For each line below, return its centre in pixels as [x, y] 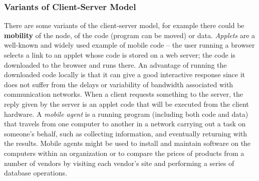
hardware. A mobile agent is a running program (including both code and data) [126, 114]
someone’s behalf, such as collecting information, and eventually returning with [126, 133]
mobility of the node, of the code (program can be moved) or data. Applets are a [130, 35]
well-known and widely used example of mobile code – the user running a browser [129, 45]
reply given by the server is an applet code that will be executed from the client [126, 104]
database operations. [36, 173]
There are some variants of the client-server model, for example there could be [124, 25]
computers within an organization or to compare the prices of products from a [124, 153]
